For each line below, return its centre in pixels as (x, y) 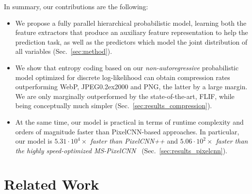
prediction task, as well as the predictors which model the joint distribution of (131, 41)
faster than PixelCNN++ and (134, 141)
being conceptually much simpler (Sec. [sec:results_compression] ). (114, 105)
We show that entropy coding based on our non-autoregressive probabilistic (127, 67)
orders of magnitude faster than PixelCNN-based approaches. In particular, (127, 131)
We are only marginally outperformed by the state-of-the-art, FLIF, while (125, 96)
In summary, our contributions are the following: (76, 6)
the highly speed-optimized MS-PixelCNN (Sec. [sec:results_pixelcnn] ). (121, 150)
